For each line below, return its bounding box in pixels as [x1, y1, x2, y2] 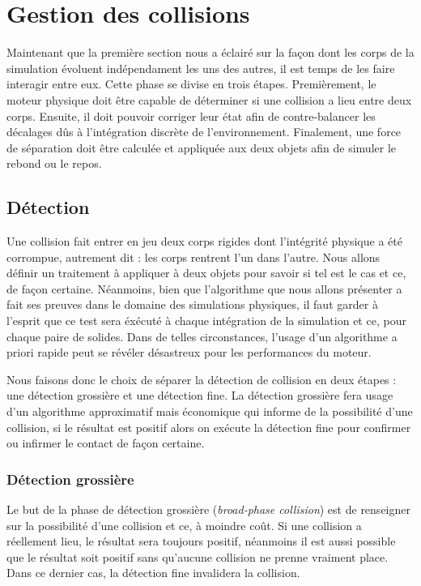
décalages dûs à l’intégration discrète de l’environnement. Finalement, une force [6, 123, 402, 140]
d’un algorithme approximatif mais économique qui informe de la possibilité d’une [6, 403, 413, 420]
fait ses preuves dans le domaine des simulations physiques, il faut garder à [6, 296, 378, 313]
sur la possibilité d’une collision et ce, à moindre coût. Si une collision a [6, 516, 362, 533]
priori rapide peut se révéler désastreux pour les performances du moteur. [6, 344, 372, 361]
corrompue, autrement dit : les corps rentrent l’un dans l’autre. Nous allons [6, 248, 381, 265]
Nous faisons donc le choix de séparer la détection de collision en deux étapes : [6, 370, 397, 387]
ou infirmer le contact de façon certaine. [6, 434, 205, 451]
